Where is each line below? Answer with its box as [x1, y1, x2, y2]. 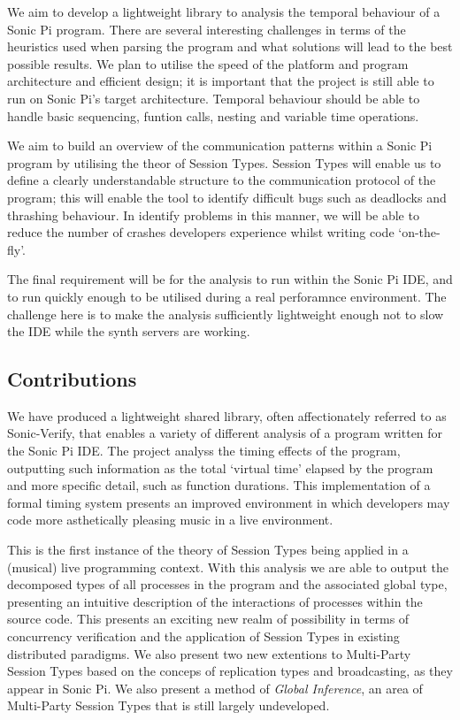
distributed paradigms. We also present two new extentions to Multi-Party [7, 644, 411, 663]
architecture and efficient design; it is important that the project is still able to [7, 72, 434, 90]
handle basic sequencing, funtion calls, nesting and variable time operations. [7, 106, 419, 125]
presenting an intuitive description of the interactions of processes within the [7, 592, 423, 610]
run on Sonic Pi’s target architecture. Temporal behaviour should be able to [7, 88, 420, 107]
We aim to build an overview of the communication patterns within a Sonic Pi [7, 136, 433, 155]
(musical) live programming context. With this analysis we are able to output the [7, 557, 448, 576]
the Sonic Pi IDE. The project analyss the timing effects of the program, [7, 441, 401, 460]
